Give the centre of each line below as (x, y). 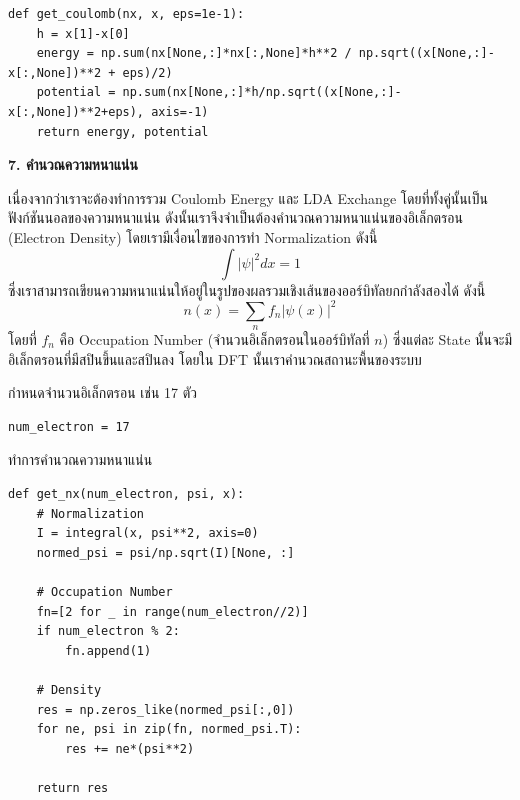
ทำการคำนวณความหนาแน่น (80, 459)
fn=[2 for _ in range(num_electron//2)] (172, 611)
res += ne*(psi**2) (130, 748)
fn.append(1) (108, 650)
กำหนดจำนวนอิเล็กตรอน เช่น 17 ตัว (102, 392)
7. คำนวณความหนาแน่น (73, 164)
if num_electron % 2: (108, 631)
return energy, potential (122, 131)
